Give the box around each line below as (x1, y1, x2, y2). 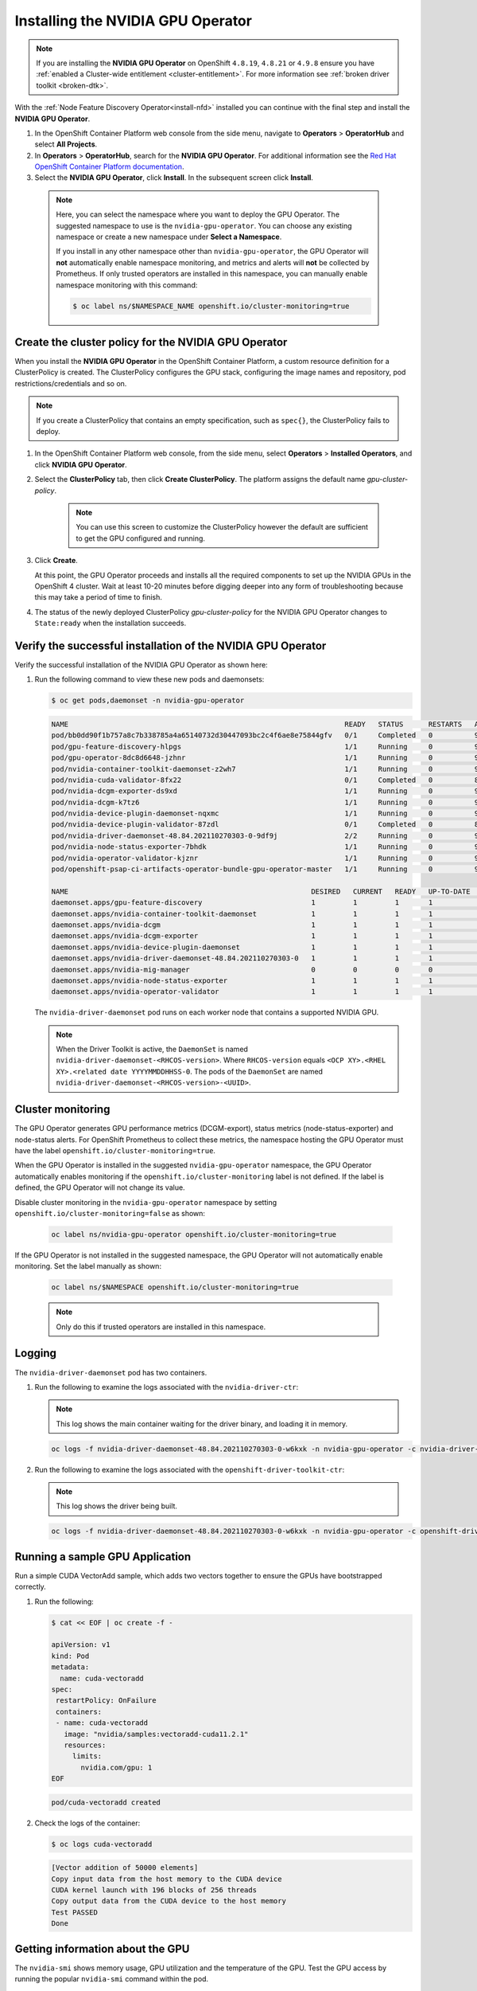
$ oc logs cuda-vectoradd (51, 1840, 153, 1848)
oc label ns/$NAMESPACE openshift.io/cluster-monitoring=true (51, 1283, 299, 1292)
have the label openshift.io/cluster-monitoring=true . (14, 1145, 216, 1155)
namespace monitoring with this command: (56, 280, 198, 290)
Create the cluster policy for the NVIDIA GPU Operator (14, 335, 288, 349)
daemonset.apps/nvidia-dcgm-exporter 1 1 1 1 (51, 932, 433, 941)
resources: (64, 1741, 107, 1750)
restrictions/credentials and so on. (14, 378, 127, 388)
